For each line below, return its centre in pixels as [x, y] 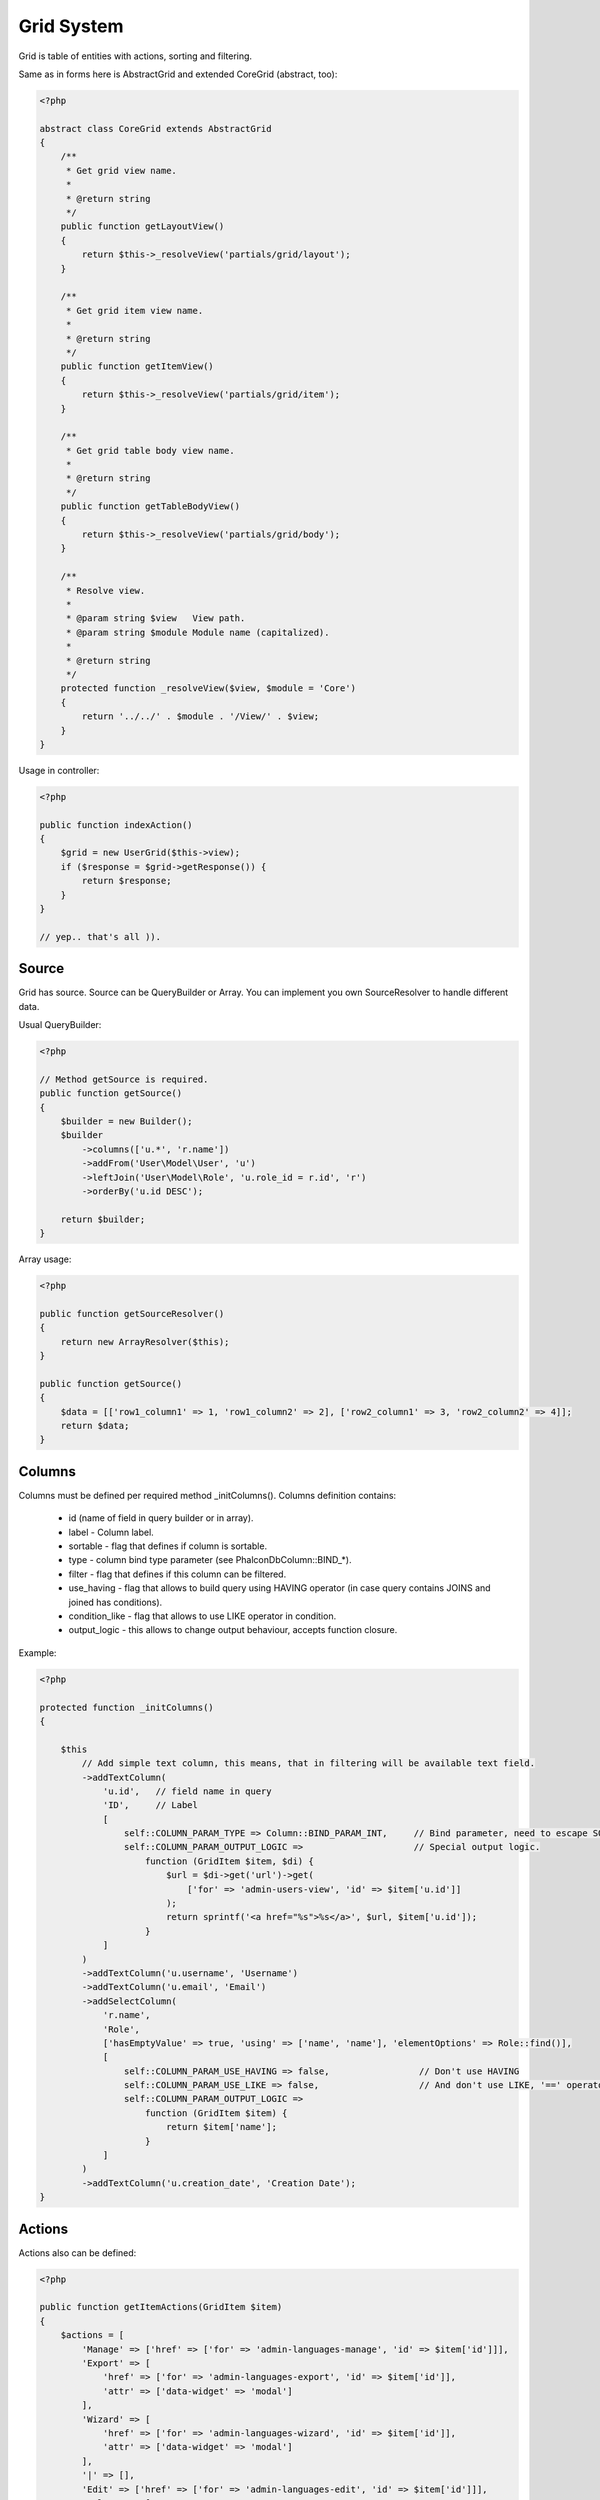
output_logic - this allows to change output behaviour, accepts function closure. [233, 1630]
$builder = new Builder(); [127, 1121]
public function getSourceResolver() [132, 1313]
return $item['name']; [221, 2127]
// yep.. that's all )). [100, 936]
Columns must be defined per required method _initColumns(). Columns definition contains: [207, 1495]
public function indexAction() [116, 824]
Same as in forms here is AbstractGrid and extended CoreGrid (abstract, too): [178, 74]
